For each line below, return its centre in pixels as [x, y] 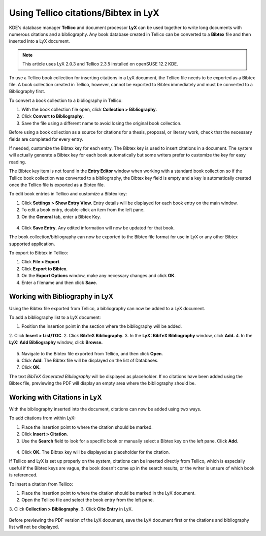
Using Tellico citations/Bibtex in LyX [84, 13]
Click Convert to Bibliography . [53, 116]
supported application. [32, 244]
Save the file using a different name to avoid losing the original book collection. [101, 123]
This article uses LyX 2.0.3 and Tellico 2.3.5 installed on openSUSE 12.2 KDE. [100, 64]
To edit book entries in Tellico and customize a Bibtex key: [68, 194]
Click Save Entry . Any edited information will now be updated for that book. [98, 228]
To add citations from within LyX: [42, 418]
